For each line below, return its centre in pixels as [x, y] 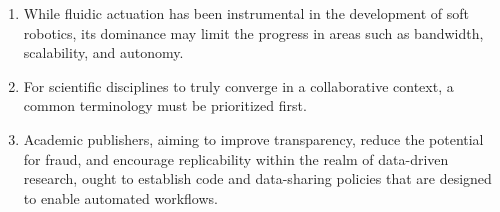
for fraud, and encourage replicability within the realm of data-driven [236, 158]
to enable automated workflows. [120, 197]
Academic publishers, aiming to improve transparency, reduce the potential [253, 138]
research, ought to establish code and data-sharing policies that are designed [257, 178]
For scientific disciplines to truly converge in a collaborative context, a [238, 85]
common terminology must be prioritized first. [165, 105]
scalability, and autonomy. [103, 52]
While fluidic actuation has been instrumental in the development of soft [246, 13]
